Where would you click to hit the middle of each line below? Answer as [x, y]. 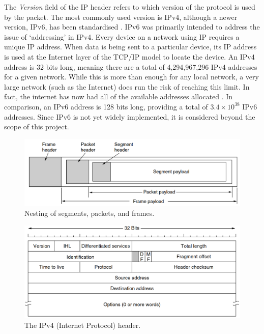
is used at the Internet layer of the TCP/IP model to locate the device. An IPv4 [129, 56]
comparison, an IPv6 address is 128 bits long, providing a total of [106, 106]
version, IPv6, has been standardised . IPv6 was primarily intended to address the [132, 27]
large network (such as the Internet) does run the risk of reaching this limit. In [127, 86]
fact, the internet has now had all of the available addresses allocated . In [119, 96]
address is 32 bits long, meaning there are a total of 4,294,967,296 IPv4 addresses [131, 66]
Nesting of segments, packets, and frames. [90, 213]
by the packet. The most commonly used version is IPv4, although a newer [121, 17]
